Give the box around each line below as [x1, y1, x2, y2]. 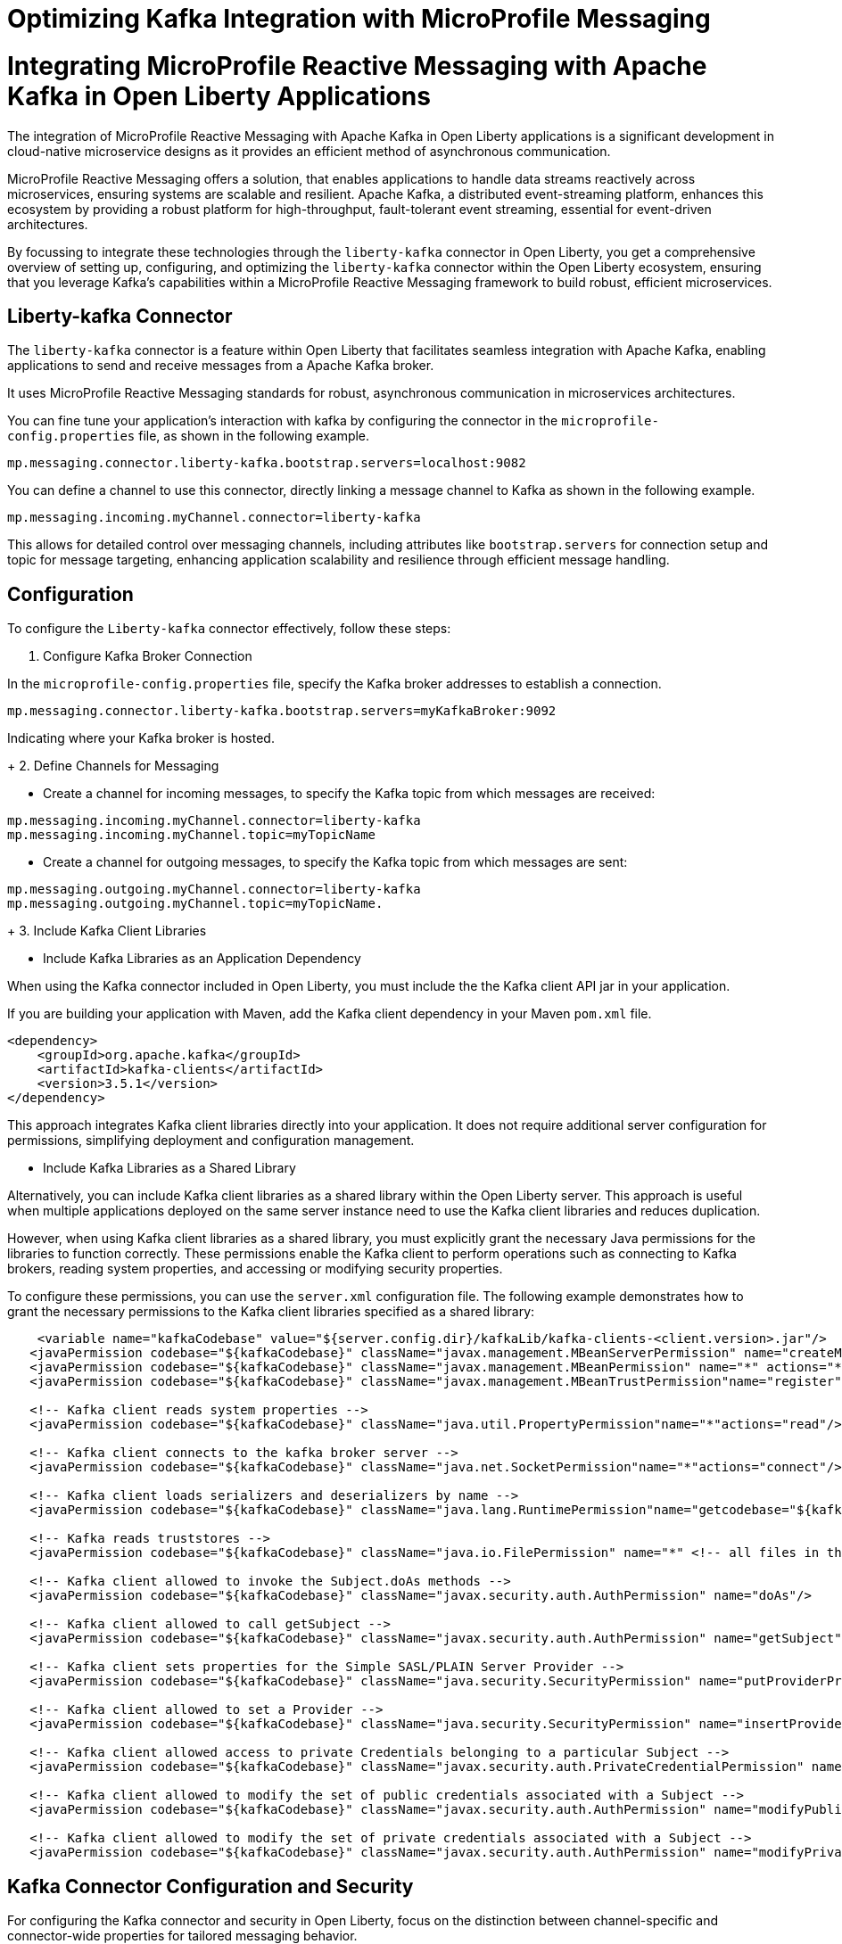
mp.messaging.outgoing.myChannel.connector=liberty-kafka [7, 882, 421, 897]
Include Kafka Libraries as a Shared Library [43, 1160, 296, 1176]
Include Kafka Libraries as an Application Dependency [43, 951, 361, 967]
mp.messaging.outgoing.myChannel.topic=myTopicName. [7, 896, 384, 911]
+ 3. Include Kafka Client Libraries [7, 923, 207, 939]
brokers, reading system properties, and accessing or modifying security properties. [7, 1261, 503, 1277]
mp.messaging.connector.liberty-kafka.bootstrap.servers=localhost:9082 [7, 456, 526, 471]
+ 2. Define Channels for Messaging [7, 758, 219, 774]
